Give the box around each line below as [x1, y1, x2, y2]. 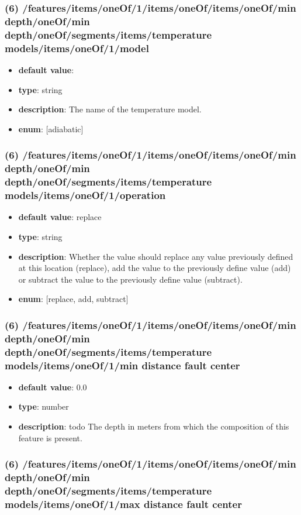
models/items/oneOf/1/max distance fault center [5, 496, 242, 511]
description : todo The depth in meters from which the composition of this [18, 420, 289, 432]
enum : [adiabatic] [18, 122, 84, 135]
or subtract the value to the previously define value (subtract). [18, 273, 243, 285]
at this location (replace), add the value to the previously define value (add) [18, 262, 291, 274]
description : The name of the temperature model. [18, 103, 202, 115]
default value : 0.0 [18, 380, 87, 393]
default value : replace [18, 211, 102, 223]
